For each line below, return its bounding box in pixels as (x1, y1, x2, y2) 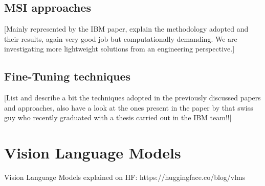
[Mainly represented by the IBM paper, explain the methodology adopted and (4, 23, 249, 34)
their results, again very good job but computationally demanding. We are (4, 33, 237, 44)
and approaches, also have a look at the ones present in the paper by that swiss (4, 102, 253, 113)
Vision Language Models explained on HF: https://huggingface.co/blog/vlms (4, 172, 246, 182)
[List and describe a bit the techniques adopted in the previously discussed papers (4, 92, 261, 103)
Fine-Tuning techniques (4, 68, 131, 84)
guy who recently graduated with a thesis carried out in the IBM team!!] (4, 112, 232, 123)
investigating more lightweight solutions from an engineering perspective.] (4, 43, 235, 54)
